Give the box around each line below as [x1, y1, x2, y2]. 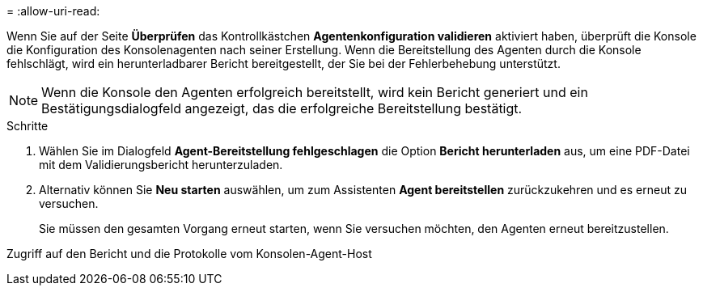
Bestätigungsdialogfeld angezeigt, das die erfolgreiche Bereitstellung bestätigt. [41, 100, 523, 116]
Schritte [6, 119, 49, 133]
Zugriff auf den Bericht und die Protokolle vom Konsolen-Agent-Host [6, 247, 372, 260]
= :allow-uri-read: [6, 4, 100, 18]
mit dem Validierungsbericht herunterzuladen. [39, 158, 283, 171]
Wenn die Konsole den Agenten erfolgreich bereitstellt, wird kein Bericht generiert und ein [41, 84, 588, 100]
